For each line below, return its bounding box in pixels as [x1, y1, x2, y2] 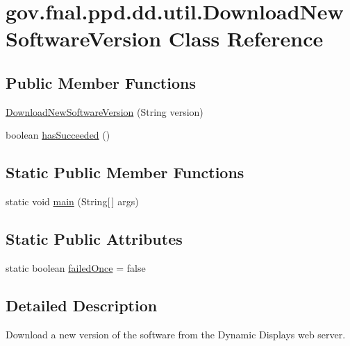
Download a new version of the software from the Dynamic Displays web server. [6, 327, 346, 341]
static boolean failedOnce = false [6, 260, 146, 275]
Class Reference [168, 24, 324, 53]
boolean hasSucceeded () [6, 128, 110, 142]
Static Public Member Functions [6, 162, 244, 183]
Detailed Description [6, 294, 158, 315]
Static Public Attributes [6, 228, 183, 250]
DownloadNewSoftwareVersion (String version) [6, 104, 203, 119]
